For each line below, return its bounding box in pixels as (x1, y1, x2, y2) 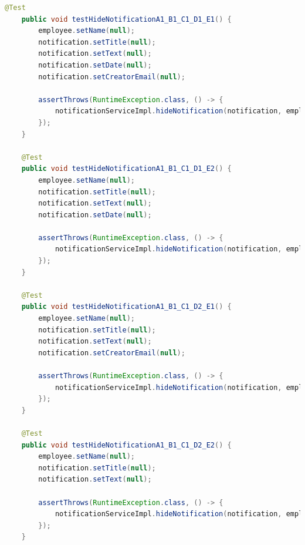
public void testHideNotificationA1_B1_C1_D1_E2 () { (21, 164, 232, 173)
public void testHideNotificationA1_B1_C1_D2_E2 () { (21, 440, 232, 449)
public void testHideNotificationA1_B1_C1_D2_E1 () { (21, 302, 232, 311)
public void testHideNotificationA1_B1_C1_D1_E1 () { (21, 15, 232, 23)
